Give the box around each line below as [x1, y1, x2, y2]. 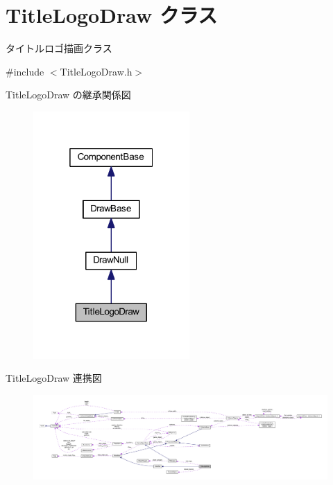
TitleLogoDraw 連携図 [6, 371, 102, 385]
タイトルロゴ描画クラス [6, 41, 112, 55]
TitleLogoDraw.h [60, 64, 133, 78]
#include [6, 64, 44, 78]
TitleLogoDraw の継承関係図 [6, 87, 131, 102]
